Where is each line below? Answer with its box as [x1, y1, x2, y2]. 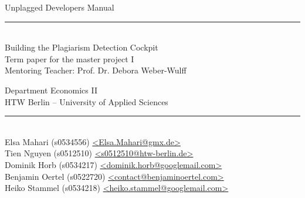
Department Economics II [5, 83, 97, 96]
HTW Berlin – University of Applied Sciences [5, 95, 168, 108]
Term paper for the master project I [5, 52, 134, 65]
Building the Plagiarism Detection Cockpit [5, 41, 158, 53]
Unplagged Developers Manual [5, 1, 114, 13]
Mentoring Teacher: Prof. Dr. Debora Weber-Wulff [5, 64, 187, 76]
